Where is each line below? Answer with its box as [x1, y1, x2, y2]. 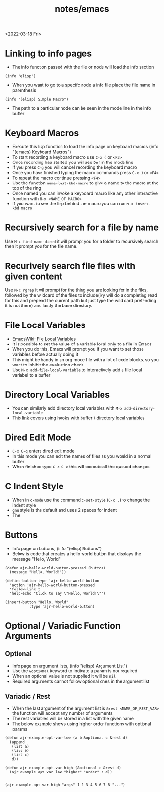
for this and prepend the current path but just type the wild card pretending [5, 297, 157, 303]
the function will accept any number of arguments [12, 711, 113, 716]
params [12, 726, 28, 732]
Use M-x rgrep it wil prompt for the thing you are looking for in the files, [5, 287, 148, 293]
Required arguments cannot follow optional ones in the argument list [12, 678, 150, 684]
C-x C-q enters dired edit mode [12, 448, 75, 454]
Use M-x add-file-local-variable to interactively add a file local [12, 367, 143, 373]
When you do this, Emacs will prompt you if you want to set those [12, 346, 144, 352]
